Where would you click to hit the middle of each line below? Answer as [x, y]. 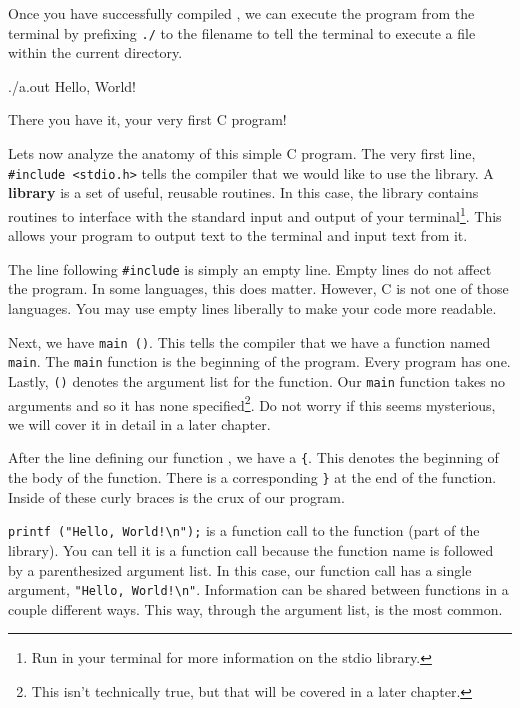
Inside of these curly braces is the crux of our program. [176, 496]
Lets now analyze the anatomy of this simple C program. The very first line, [242, 153]
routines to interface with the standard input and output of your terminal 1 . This [255, 214]
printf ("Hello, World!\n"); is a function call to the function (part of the [244, 530]
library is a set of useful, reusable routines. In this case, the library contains [243, 192]
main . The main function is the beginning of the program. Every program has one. [259, 361]
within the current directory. [95, 52]
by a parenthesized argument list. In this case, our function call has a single [240, 569]
